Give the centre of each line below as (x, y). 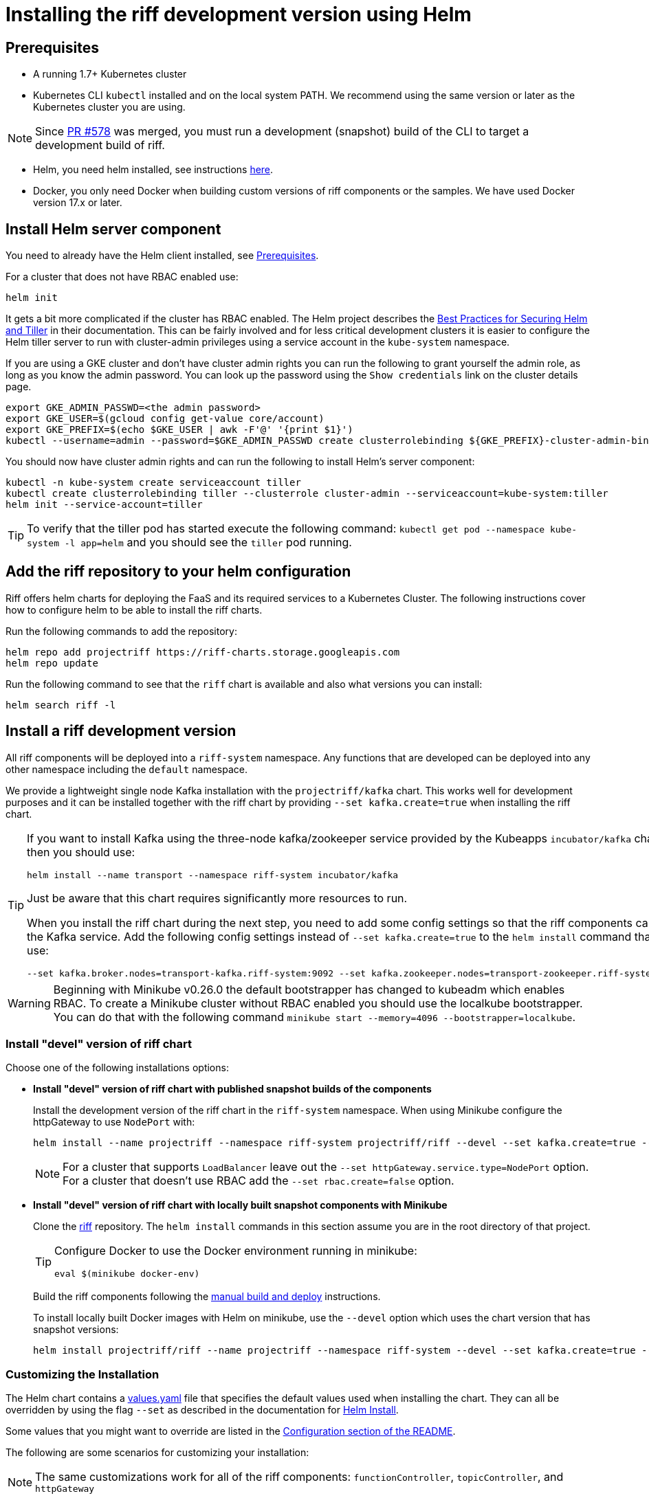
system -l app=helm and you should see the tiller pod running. (189, 543)
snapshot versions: (76, 1330)
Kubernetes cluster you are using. (109, 107)
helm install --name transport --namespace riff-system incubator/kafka (213, 875)
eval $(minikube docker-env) (127, 1274)
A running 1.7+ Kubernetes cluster (110, 74)
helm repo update (52, 663)
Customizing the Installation (82, 1374)
